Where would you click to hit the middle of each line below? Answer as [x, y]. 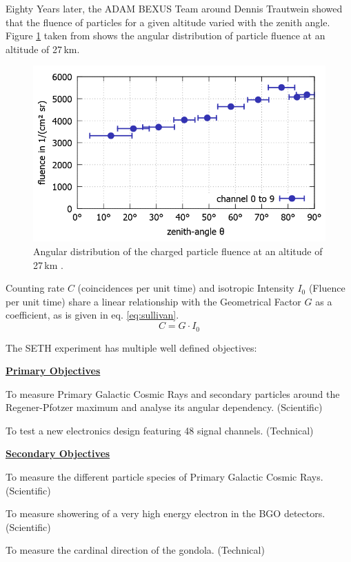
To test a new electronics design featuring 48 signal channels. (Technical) [160, 430]
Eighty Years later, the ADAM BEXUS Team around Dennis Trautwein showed [174, 8]
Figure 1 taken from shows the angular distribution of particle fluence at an [166, 36]
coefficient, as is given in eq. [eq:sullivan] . [92, 315]
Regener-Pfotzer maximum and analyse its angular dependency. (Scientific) [164, 407]
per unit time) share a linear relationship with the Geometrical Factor [153, 301]
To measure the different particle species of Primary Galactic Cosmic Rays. [164, 477]
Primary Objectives [53, 371]
